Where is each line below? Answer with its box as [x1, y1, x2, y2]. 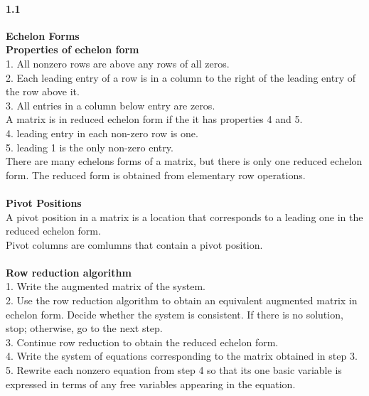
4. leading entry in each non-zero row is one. [6, 125, 198, 140]
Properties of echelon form [6, 42, 139, 57]
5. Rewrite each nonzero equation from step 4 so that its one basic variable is [6, 363, 342, 378]
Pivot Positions [6, 195, 82, 210]
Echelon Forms [6, 28, 80, 43]
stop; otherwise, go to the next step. [6, 321, 163, 336]
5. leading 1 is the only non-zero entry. [6, 139, 173, 154]
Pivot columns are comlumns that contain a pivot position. [6, 237, 263, 252]
